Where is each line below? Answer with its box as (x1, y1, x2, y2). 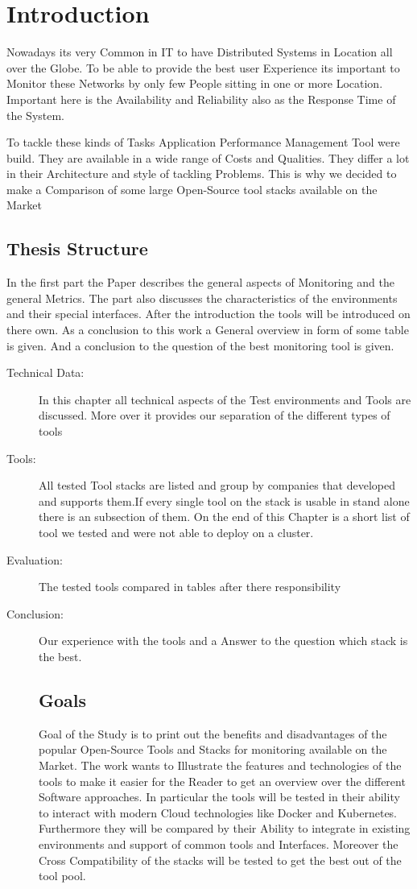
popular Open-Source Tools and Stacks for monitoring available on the (39, 741, 387, 758)
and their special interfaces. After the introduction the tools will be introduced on (6, 305, 411, 322)
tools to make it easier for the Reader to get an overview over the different (39, 772, 406, 789)
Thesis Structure (6, 236, 148, 261)
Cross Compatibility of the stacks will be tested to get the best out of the (39, 851, 402, 868)
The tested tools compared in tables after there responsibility (39, 578, 341, 595)
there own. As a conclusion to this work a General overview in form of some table (6, 321, 409, 338)
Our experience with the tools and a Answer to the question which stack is (39, 632, 408, 649)
